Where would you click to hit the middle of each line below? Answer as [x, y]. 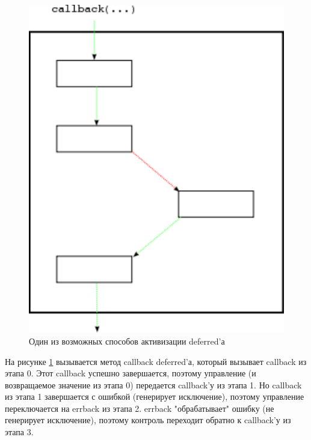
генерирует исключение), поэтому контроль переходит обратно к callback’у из [148, 420]
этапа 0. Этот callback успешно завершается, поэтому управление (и [131, 373]
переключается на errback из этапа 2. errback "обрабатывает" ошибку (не [140, 408]
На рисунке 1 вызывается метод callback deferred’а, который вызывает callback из [156, 361]
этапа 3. [19, 432]
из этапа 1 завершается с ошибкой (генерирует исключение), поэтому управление [155, 396]
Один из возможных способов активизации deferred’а [127, 341]
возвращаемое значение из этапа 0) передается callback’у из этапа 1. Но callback [153, 384]
